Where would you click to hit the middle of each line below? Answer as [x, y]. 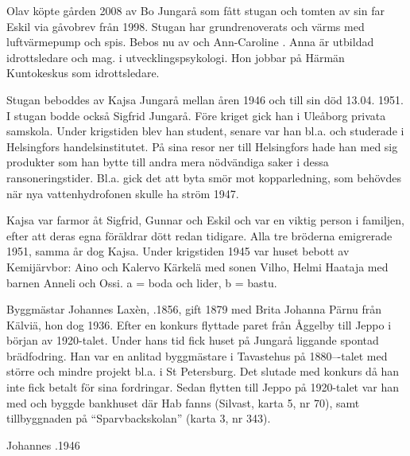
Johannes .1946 [43, 444]
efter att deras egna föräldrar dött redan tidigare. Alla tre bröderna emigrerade [199, 235]
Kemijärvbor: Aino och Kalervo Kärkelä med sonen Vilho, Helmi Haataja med [197, 266]
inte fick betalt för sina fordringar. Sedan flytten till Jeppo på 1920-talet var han [203, 387]
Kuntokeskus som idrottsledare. [83, 73]
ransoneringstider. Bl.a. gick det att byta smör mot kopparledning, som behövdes [204, 177]
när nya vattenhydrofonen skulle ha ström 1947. [123, 193]
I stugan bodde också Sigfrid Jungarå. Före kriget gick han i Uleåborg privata [196, 115]
